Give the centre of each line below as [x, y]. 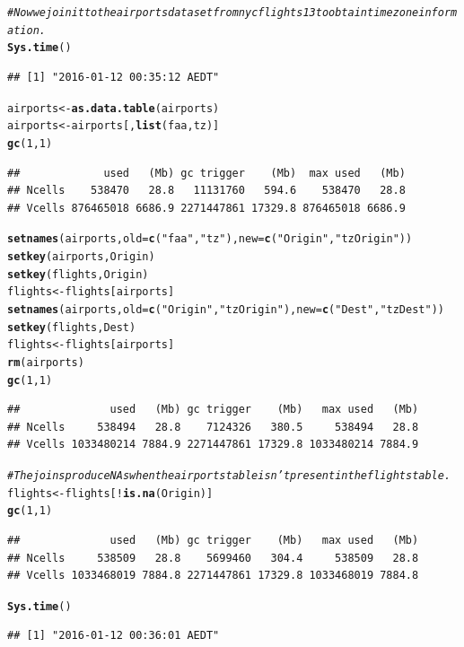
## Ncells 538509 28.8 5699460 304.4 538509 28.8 [213, 558]
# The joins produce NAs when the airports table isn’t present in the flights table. [229, 476]
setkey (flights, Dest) [72, 327]
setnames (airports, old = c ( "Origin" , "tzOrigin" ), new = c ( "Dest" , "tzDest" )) [226, 309]
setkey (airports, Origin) [81, 256]
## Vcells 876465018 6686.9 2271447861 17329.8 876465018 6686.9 [206, 208]
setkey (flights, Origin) [78, 274]
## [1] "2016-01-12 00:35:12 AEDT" [114, 77]
